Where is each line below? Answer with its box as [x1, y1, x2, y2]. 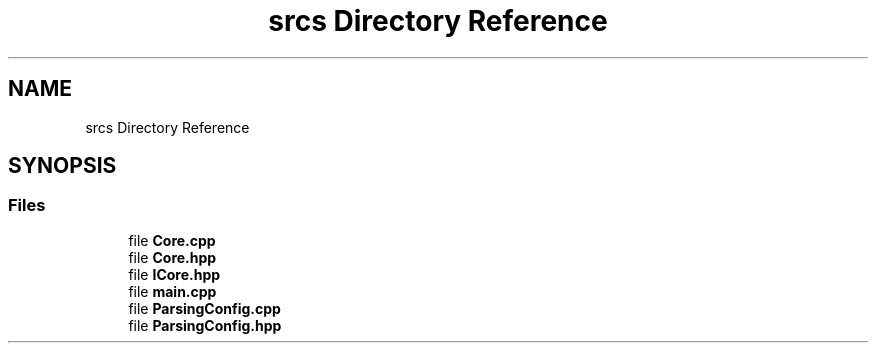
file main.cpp [128, 282, 217, 300]
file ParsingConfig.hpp [128, 316, 282, 334]
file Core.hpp [128, 248, 217, 266]
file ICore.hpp [128, 265, 221, 283]
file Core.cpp [128, 231, 216, 249]
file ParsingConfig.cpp [128, 299, 281, 317]
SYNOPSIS [8, 153, 117, 179]
